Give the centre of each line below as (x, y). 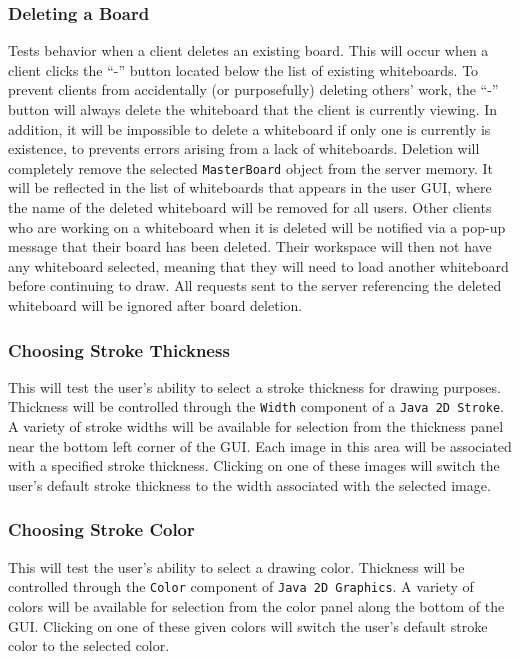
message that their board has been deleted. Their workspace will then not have (250, 246)
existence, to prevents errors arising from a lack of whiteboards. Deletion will (244, 148)
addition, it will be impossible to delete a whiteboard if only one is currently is (249, 128)
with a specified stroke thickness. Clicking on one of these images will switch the (254, 465)
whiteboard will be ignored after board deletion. (155, 305)
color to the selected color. (89, 645)
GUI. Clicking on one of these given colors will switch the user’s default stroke (248, 625)
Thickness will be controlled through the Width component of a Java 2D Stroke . (256, 406)
